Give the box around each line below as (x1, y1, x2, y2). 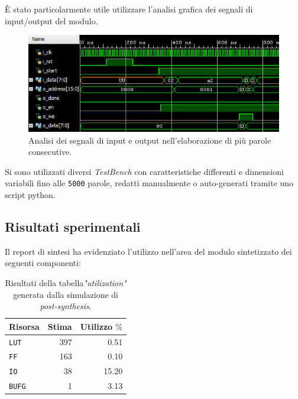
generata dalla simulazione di (13, 288, 118, 300)
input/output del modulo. (5, 14, 98, 27)
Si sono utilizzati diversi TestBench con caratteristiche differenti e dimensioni (5, 165, 284, 177)
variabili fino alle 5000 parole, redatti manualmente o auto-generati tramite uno (5, 177, 294, 189)
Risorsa (9, 320, 40, 332)
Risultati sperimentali (5, 217, 141, 235)
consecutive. (28, 145, 72, 158)
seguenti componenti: (5, 257, 81, 269)
